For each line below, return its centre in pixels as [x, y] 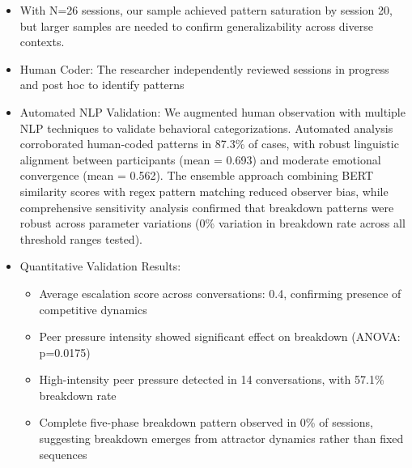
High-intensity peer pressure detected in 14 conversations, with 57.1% [212, 379]
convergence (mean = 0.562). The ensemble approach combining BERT [197, 175]
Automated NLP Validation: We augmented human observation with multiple [212, 111]
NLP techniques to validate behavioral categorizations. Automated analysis [206, 128]
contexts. [42, 42]
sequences [63, 454]
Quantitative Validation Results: [100, 266]
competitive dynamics [93, 309]
